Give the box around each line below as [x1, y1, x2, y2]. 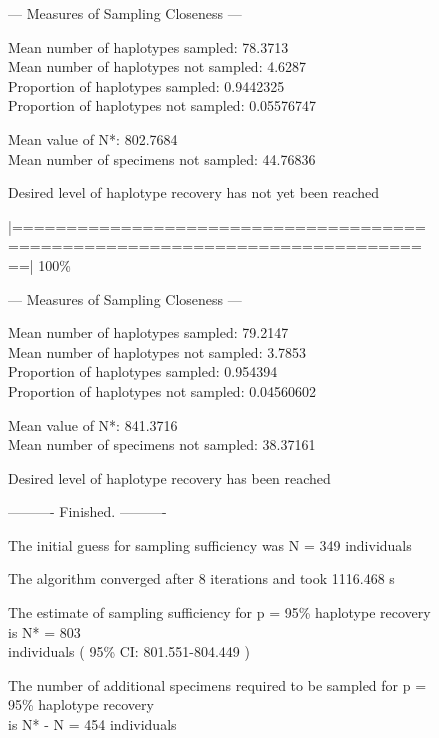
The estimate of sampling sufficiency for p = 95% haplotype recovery [8, 602, 431, 623]
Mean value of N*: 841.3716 [8, 414, 178, 435]
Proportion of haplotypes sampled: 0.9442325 [8, 75, 285, 96]
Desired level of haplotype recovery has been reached [8, 467, 331, 488]
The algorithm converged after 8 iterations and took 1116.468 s [8, 568, 395, 589]
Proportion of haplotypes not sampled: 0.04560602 [8, 380, 317, 401]
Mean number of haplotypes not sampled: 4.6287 [8, 56, 307, 77]
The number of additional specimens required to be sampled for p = [8, 674, 427, 695]
